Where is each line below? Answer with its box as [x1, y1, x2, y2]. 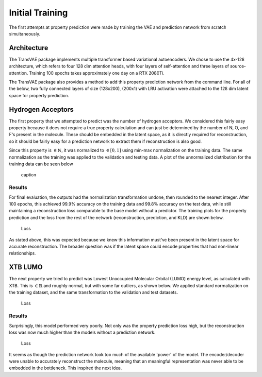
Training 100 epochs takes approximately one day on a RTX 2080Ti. [29, 70, 164, 76]
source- [229, 63, 246, 69]
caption [21, 172, 36, 178]
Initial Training [9, 7, 68, 18]
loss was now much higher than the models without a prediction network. [9, 329, 156, 335]
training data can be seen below [9, 161, 73, 167]
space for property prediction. [9, 92, 69, 98]
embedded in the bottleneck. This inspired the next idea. [9, 365, 122, 371]
